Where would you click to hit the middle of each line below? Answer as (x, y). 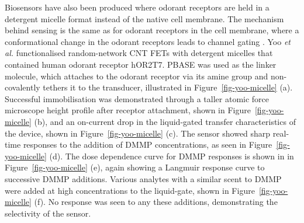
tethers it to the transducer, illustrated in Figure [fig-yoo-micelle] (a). (168, 87)
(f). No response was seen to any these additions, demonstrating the (156, 202)
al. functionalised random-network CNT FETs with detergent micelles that (139, 53)
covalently (23, 87)
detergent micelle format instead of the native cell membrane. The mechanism (144, 18)
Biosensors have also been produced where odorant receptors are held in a (137, 7)
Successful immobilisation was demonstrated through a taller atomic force (137, 98)
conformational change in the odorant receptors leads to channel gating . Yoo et (148, 41)
